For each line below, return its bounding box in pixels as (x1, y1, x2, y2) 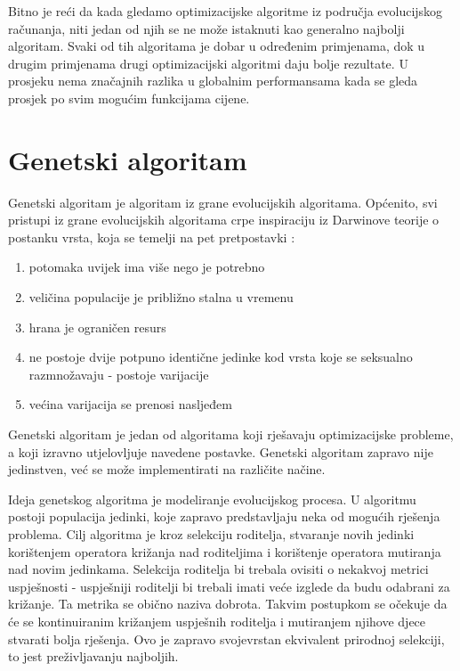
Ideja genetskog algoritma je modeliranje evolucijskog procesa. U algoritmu (8, 489, 416, 508)
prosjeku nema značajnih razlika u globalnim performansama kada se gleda (8, 71, 418, 90)
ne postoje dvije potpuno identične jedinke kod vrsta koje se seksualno (28, 348, 413, 366)
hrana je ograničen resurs (28, 317, 166, 336)
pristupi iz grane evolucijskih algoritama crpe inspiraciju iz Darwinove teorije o (8, 210, 440, 229)
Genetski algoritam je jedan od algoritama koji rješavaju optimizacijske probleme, (8, 425, 454, 444)
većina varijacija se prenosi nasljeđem (28, 395, 232, 413)
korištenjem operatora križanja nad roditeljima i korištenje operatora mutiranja (8, 542, 441, 561)
